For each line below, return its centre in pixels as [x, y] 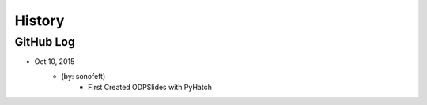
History [40, 21]
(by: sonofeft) [83, 76]
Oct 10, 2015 [55, 62]
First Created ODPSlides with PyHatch [150, 88]
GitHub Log [45, 42]
